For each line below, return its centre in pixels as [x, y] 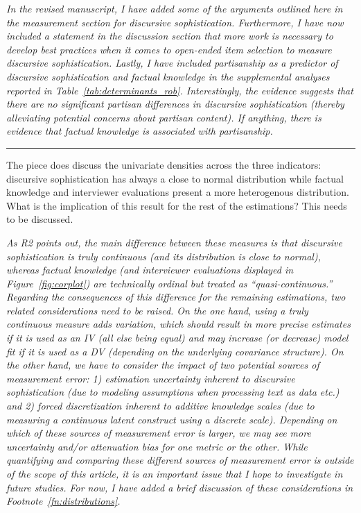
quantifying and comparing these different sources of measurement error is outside [180, 460]
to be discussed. [40, 219]
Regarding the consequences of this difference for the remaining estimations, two [176, 297]
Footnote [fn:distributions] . [63, 501]
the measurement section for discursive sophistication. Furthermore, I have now [175, 22]
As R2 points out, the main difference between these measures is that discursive [174, 242]
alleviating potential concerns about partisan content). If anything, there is [164, 117]
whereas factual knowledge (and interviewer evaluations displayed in [150, 270]
